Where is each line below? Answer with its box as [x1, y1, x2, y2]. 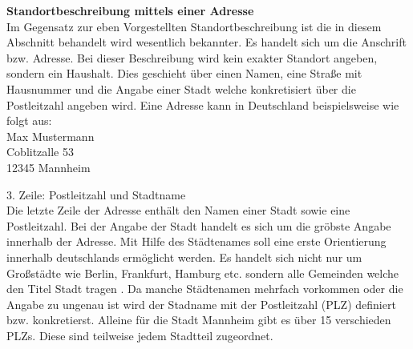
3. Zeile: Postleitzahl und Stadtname [6, 186, 186, 203]
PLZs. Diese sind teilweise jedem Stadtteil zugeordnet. [6, 327, 273, 343]
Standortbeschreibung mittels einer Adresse [6, 2, 254, 18]
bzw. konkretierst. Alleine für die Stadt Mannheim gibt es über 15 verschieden [6, 311, 391, 328]
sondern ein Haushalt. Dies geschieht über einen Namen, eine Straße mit [6, 65, 362, 82]
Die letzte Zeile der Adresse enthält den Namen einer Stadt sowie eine [6, 202, 350, 219]
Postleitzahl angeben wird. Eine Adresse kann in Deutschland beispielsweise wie [6, 96, 399, 113]
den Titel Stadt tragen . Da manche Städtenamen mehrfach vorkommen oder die [6, 280, 403, 297]
